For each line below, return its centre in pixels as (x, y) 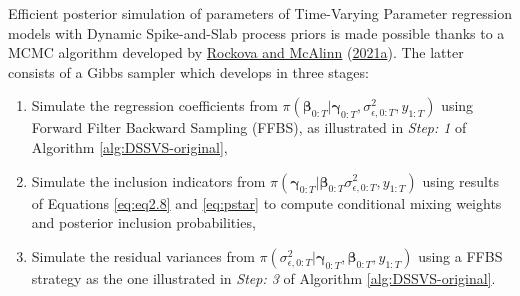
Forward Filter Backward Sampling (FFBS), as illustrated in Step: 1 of (249, 127)
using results (460, 180)
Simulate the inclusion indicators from (148, 180)
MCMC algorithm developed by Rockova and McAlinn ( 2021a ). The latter (236, 52)
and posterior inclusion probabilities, (143, 222)
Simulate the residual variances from (143, 255)
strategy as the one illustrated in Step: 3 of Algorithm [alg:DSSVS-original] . (263, 277)
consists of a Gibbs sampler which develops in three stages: (188, 71)
